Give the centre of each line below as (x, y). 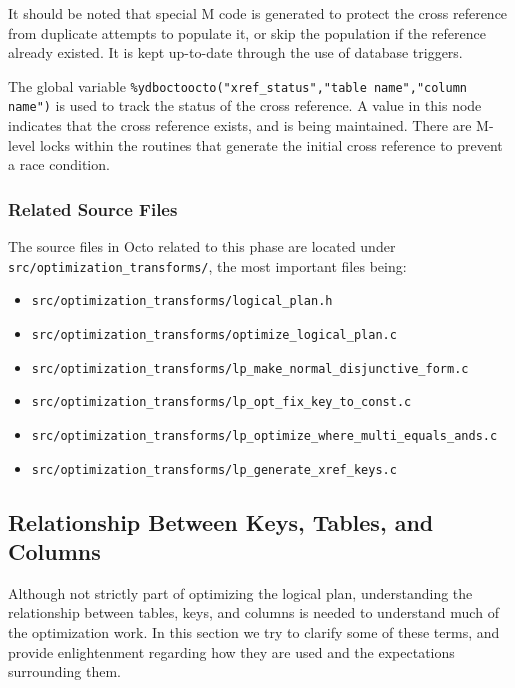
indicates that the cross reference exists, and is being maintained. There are (240, 125)
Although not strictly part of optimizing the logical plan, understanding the (240, 592)
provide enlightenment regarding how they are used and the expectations (231, 651)
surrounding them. (64, 671)
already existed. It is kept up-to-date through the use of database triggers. (235, 52)
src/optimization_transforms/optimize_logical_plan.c (214, 335)
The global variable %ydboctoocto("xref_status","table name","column (238, 85)
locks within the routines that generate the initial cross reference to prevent (271, 144)
